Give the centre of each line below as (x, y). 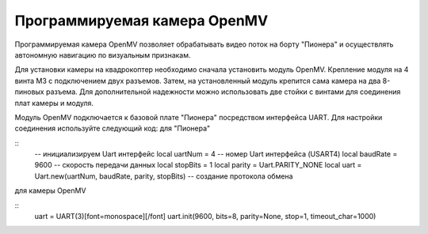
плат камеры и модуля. (54, 103)
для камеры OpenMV (50, 191)
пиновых (30, 92)
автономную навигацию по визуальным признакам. (103, 55)
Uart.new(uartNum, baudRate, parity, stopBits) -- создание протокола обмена (164, 176)
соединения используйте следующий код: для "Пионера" (113, 128)
